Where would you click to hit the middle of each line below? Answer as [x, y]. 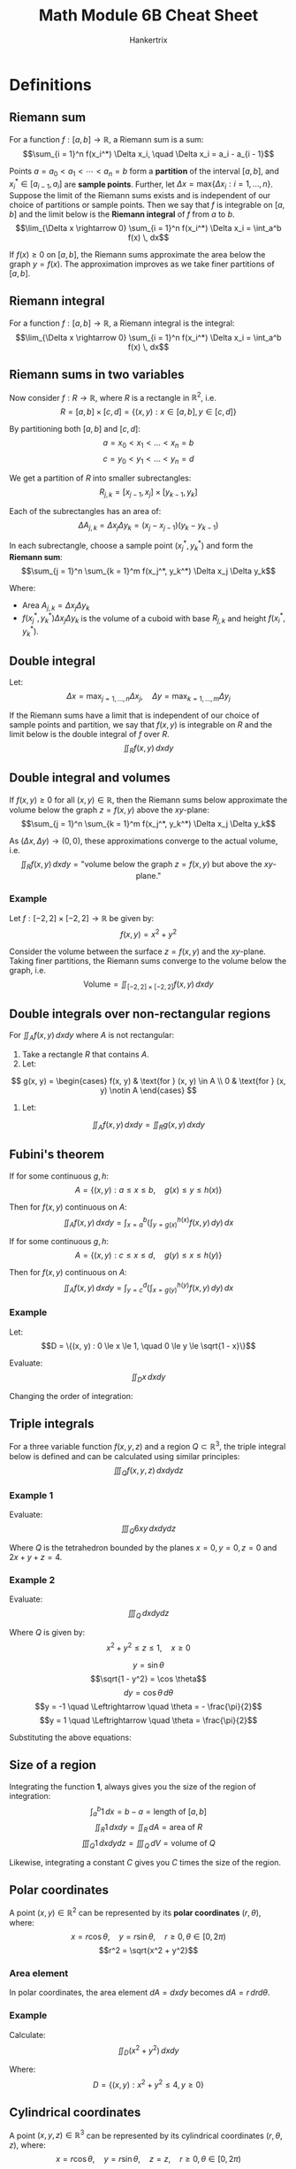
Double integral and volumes [90, 778]
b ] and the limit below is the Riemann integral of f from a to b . [122, 214]
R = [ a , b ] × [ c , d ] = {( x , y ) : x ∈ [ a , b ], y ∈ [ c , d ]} [148, 411]
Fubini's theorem [57, 1154]
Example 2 [32, 1580]
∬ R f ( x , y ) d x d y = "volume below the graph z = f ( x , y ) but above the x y [147, 865]
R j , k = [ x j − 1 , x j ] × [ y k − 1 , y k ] [148, 492]
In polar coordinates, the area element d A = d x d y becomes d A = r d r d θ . [140, 1993]
